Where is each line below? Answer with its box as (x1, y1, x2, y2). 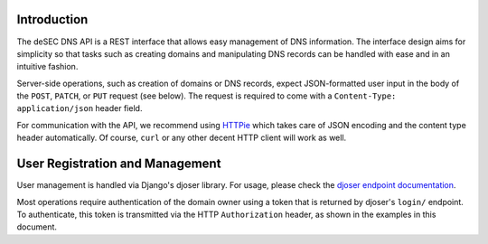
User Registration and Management (16, 156, 221, 172)
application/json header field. (16, 103, 143, 114)
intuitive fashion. (16, 61, 79, 72)
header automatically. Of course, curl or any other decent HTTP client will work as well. (16, 132, 347, 144)
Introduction (16, 12, 89, 27)
